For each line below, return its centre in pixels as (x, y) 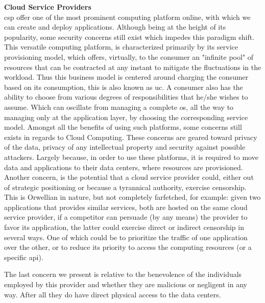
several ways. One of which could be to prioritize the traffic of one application (126, 237)
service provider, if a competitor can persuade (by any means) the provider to (126, 217)
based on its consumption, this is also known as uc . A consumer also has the (124, 87)
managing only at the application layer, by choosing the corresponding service (126, 117)
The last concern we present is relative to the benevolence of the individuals (123, 274)
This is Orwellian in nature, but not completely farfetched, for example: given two (132, 197)
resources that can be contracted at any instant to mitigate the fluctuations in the (133, 67)
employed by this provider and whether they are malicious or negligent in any (126, 284)
